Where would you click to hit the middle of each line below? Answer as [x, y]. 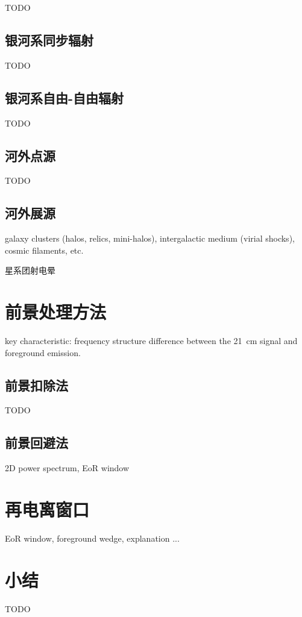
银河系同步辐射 [49, 39]
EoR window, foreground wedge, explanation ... [92, 538]
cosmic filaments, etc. [44, 250]
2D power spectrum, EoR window [67, 468]
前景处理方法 [56, 312]
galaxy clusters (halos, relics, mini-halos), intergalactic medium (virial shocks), [150, 238]
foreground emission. [43, 352]
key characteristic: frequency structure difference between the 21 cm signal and [151, 341]
